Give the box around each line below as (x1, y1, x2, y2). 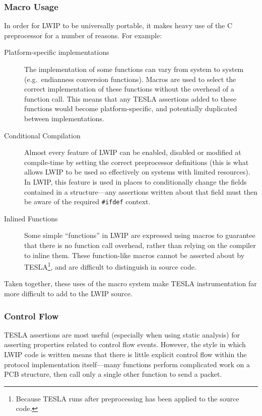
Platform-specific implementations (4, 47, 109, 57)
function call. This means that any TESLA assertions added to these (24, 93, 236, 104)
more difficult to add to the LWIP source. (4, 288, 133, 298)
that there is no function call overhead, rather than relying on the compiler (24, 239, 256, 250)
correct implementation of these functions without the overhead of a (24, 84, 234, 94)
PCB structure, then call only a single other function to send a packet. (4, 369, 222, 379)
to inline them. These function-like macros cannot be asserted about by (24, 249, 245, 260)
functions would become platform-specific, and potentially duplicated (24, 103, 237, 114)
